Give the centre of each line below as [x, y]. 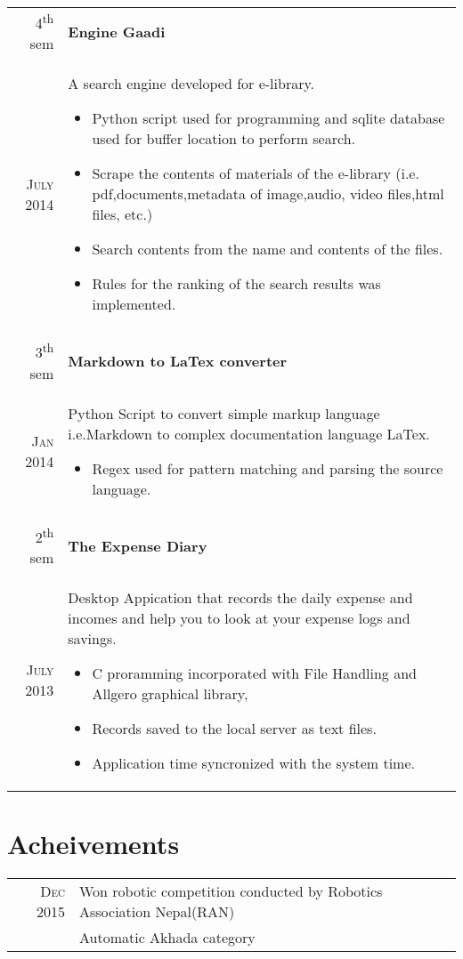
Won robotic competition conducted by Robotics [231, 891]
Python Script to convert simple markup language [224, 413]
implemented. [134, 304]
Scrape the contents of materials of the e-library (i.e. [256, 173]
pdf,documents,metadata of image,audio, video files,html [268, 194]
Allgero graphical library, [170, 693]
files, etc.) [122, 214]
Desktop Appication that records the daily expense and [240, 597]
